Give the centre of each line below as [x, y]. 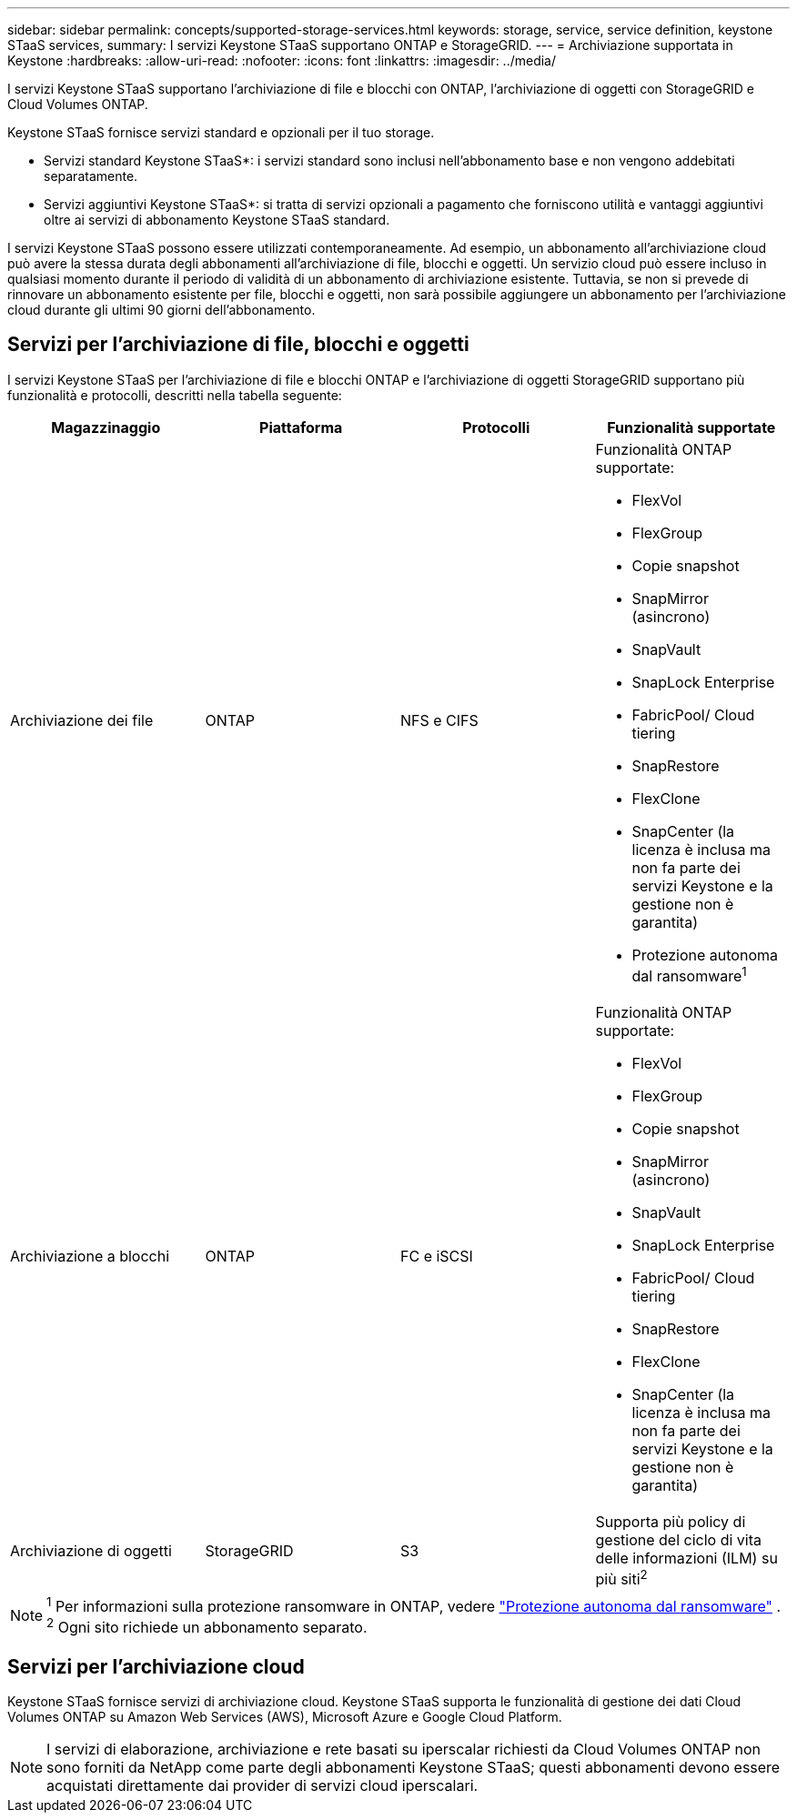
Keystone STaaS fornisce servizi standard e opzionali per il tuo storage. [221, 132]
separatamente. [91, 176]
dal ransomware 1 [689, 975]
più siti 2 [621, 1578]
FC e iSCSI [437, 1257]
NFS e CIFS [439, 720]
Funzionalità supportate [691, 427]
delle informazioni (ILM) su [686, 1559]
